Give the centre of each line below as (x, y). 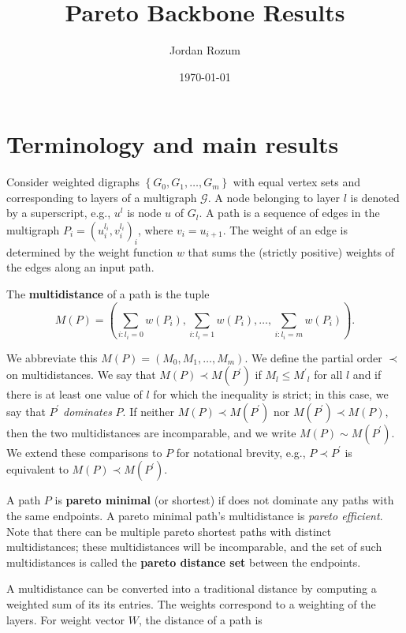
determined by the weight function (90, 251)
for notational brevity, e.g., (241, 452)
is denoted (375, 197)
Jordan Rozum (205, 50)
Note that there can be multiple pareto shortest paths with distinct (169, 531)
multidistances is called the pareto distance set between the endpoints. (184, 562)
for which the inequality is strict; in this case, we (271, 394)
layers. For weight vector (66, 619)
